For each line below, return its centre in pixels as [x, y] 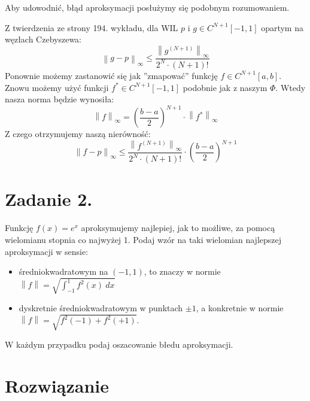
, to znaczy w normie [182, 271]
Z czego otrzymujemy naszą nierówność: [78, 134]
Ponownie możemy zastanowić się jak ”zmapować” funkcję [111, 75]
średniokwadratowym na [63, 271]
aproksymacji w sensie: [47, 251]
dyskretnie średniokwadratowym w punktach [101, 308]
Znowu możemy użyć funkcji [57, 87]
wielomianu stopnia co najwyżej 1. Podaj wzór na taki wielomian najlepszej [143, 239]
